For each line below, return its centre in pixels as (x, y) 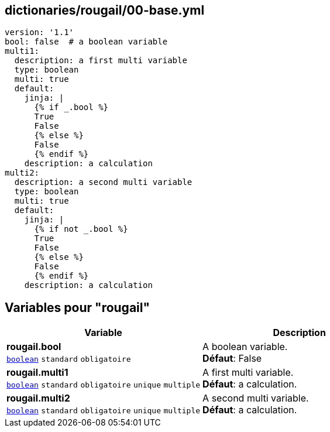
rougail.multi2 (38, 398)
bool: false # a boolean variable (86, 42)
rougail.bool (34, 347)
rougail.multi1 (37, 373)
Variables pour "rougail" (78, 307)
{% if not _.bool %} (81, 229)
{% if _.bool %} (71, 107)
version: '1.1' (39, 32)
